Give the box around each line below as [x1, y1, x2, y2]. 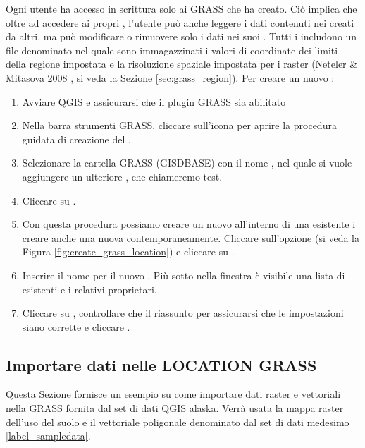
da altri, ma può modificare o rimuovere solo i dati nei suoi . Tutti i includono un [6, 29, 357, 44]
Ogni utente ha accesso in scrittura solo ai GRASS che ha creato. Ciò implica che [6, 1, 357, 16]
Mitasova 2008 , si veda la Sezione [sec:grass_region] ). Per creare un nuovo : [6, 70, 335, 85]
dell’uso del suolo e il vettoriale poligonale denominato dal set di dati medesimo [6, 414, 349, 429]
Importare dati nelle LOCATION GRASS [6, 353, 317, 375]
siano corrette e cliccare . [22, 319, 130, 334]
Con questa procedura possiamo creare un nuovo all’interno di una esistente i [22, 217, 356, 231]
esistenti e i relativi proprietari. [22, 281, 157, 296]
